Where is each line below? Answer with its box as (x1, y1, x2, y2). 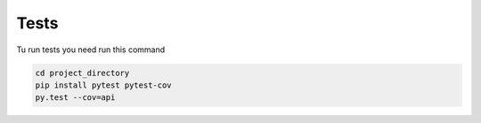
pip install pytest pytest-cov (35, 80, 173, 90)
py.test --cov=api (35, 93, 116, 103)
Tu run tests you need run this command (16, 44, 166, 55)
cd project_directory (35, 67, 130, 78)
